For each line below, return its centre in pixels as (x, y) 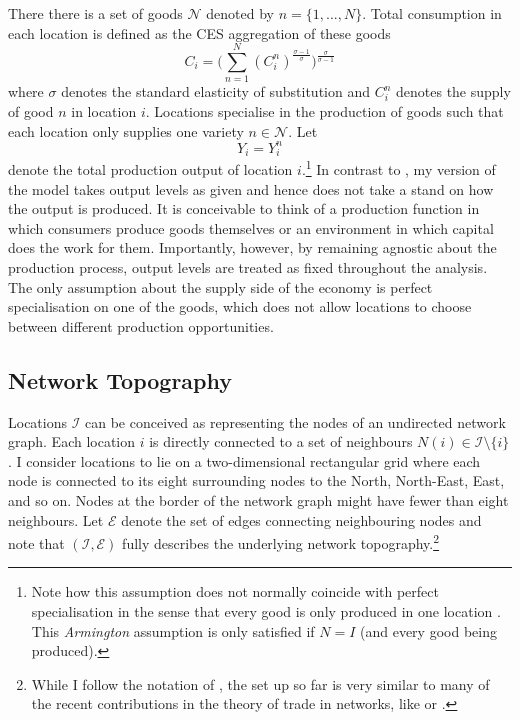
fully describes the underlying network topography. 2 (281, 541)
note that (36, 542)
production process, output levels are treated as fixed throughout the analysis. (248, 266)
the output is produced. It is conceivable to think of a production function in (244, 208)
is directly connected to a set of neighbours (281, 441)
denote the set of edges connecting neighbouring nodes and (301, 519)
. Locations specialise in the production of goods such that (324, 110)
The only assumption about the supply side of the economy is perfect (220, 286)
